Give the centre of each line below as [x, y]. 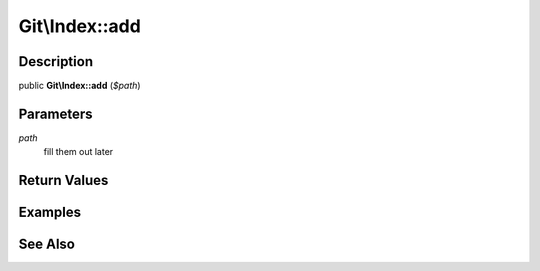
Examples [50, 212]
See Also [46, 244]
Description [56, 61]
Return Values [63, 180]
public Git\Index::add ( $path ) [79, 86]
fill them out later [78, 152]
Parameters [55, 113]
